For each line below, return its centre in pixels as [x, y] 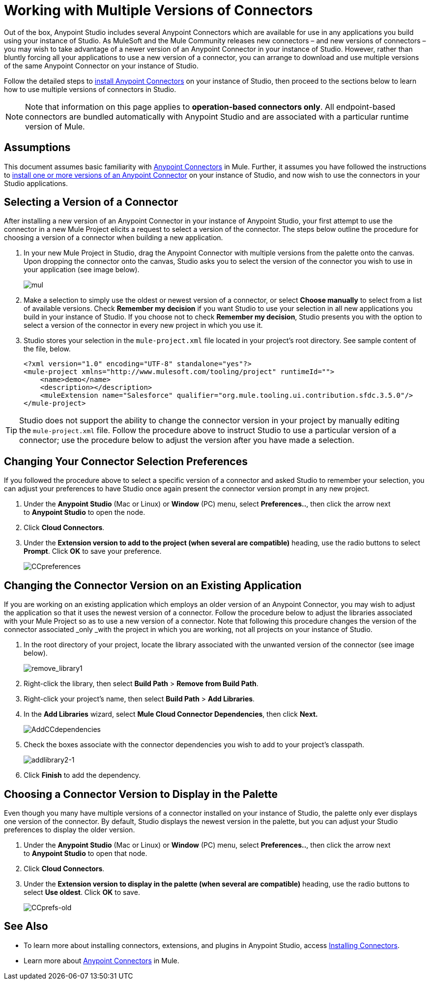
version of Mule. [55, 126]
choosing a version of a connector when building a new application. [114, 238]
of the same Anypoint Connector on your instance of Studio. [101, 65]
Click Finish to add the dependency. [82, 775]
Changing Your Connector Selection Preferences [126, 461]
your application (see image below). [82, 270]
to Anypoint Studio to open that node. [86, 853]
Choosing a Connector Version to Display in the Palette [141, 794]
